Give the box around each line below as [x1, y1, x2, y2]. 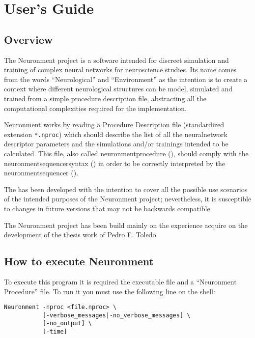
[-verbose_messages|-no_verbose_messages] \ [42, 311, 191, 319]
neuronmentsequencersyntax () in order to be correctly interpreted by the [4, 158, 226, 168]
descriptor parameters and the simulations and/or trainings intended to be [4, 139, 228, 149]
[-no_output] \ [42, 320, 92, 327]
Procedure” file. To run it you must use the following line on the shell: [4, 286, 215, 296]
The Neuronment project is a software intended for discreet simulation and [4, 55, 229, 65]
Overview [4, 31, 53, 47]
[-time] [42, 328, 67, 336]
